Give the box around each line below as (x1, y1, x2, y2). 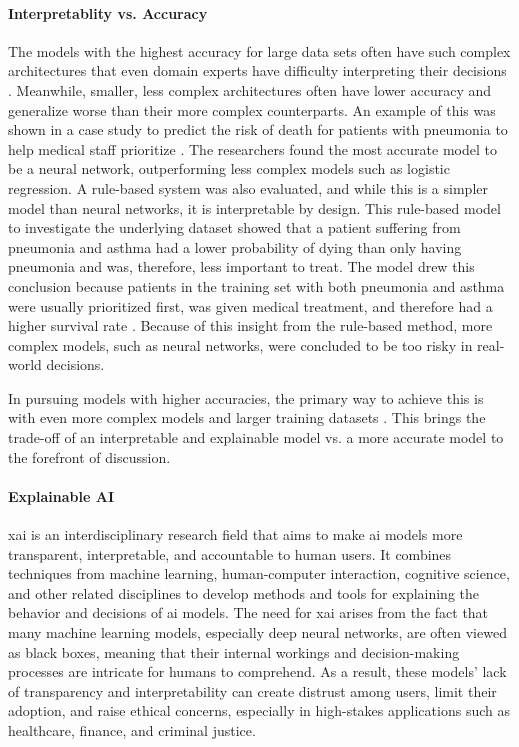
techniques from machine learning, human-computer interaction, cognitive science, (8, 563, 510, 584)
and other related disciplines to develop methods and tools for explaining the (8, 582, 480, 603)
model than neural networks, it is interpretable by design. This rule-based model (8, 197, 501, 218)
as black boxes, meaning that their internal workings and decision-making (8, 641, 460, 662)
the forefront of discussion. (8, 446, 171, 467)
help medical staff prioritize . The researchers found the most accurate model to (8, 138, 497, 159)
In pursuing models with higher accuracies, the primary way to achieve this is (8, 387, 484, 408)
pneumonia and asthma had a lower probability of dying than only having (8, 236, 462, 257)
